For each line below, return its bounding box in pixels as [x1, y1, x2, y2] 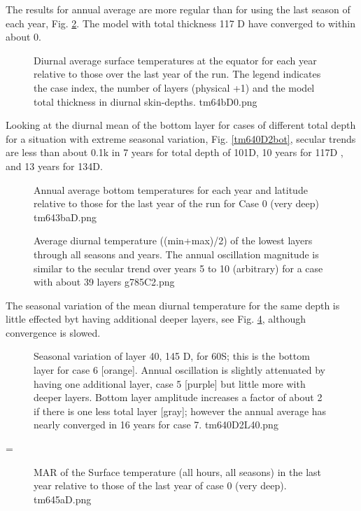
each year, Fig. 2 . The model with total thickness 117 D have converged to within [6, 15, 355, 30]
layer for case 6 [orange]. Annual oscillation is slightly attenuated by [34, 363, 325, 377]
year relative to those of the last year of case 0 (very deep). [34, 478, 287, 493]
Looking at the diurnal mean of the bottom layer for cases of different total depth [6, 118, 356, 132]
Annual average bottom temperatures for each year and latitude [34, 182, 308, 197]
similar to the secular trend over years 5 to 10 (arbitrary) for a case [34, 260, 323, 275]
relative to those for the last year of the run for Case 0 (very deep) [34, 196, 319, 211]
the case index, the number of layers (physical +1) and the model [34, 80, 315, 94]
